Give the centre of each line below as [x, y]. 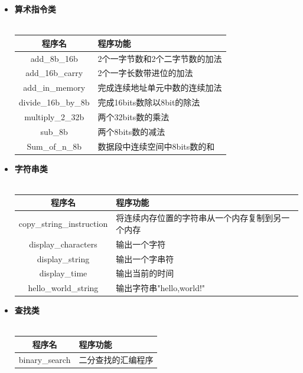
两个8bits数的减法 [131, 131]
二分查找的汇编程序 [116, 359]
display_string [63, 258]
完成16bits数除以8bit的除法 [149, 102]
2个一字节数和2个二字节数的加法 [160, 58]
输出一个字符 [141, 244]
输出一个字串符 [145, 258]
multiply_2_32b [54, 116]
